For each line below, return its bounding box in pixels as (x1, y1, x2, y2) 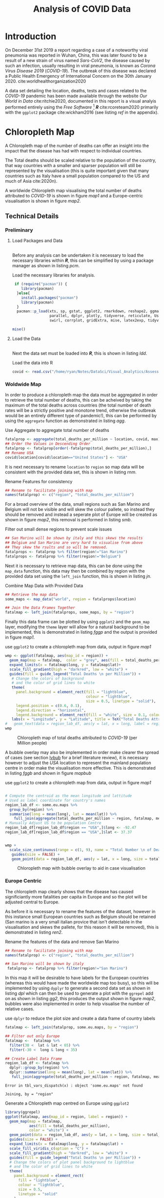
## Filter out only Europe (5, 1034, 60, 1039)
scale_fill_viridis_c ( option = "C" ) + (9, 1146, 89, 1151)
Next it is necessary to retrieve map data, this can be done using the (5, 563, 143, 569)
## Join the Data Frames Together (5, 605, 76, 610)
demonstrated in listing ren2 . (5, 929, 63, 935)
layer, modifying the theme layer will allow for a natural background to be (5, 624, 150, 630)
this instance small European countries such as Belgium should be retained (5, 914, 156, 920)
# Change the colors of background (11, 676, 84, 681)
